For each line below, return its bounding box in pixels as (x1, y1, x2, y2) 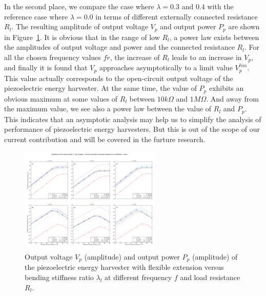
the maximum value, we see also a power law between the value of (4, 103, 212, 114)
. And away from (206, 93, 259, 104)
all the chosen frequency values (4, 51, 101, 62)
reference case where (4, 11, 68, 22)
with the (207, 1, 234, 11)
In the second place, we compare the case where (4, 1, 154, 11)
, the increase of (110, 51, 160, 62)
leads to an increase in (172, 51, 242, 62)
